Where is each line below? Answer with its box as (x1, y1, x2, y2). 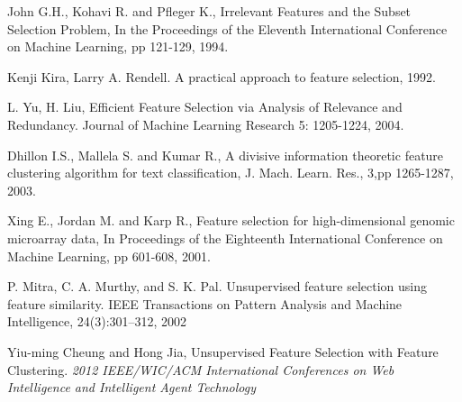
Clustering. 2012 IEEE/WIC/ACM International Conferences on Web (7, 360, 394, 379)
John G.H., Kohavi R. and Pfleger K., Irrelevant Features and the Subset (7, 2, 412, 20)
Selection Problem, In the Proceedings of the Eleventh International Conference (7, 19, 448, 38)
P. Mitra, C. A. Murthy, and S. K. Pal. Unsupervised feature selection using (7, 277, 428, 296)
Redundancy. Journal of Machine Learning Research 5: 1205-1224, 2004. (7, 114, 404, 133)
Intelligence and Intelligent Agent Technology (7, 378, 256, 397)
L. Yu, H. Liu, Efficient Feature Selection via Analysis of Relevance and (7, 97, 403, 116)
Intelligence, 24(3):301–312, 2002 (7, 312, 187, 331)
